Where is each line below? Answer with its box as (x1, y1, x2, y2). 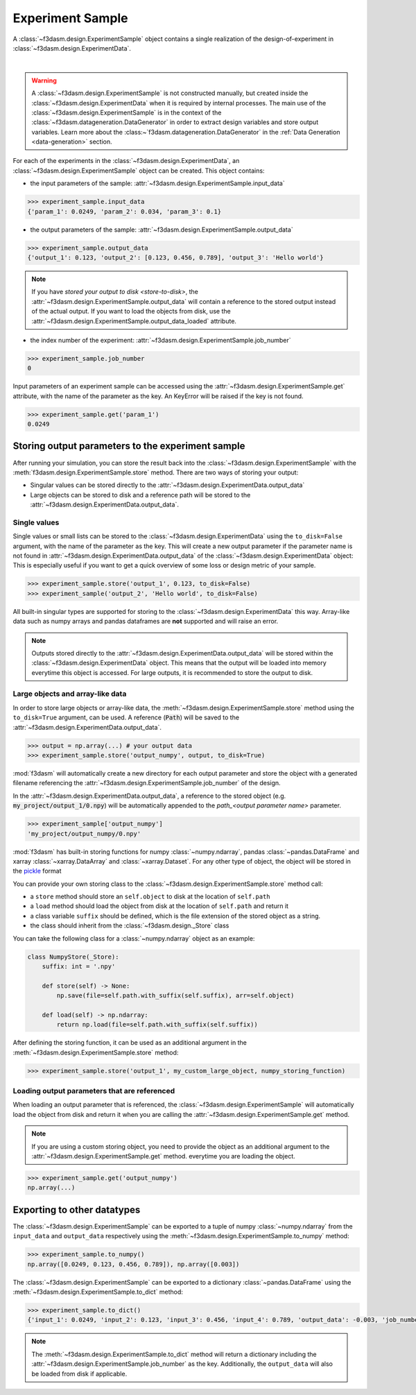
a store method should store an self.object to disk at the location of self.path (30, 892, 270, 901)
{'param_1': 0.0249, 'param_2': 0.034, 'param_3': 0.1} (27, 207, 222, 215)
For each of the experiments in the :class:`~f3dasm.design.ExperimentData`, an (12, 157, 240, 165)
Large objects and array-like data (12, 689, 127, 699)
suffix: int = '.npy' (42, 963, 116, 970)
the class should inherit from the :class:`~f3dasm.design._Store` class (30, 921, 229, 930)
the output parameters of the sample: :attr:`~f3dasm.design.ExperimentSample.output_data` (30, 225, 294, 234)
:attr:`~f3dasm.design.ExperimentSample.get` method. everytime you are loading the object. (31, 1152, 296, 1161)
